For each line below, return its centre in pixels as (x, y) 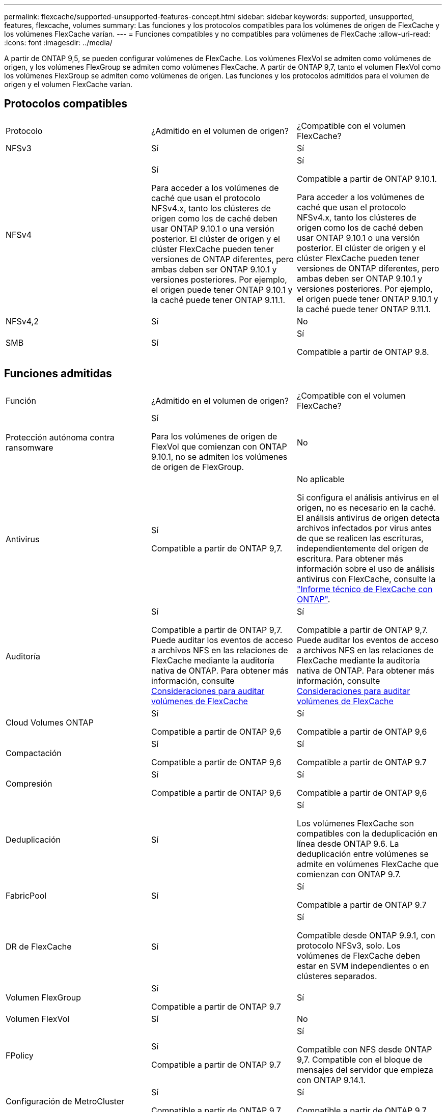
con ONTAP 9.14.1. (331, 1080)
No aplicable (320, 479)
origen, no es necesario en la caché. (366, 507)
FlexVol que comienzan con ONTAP (219, 446)
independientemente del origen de (363, 548)
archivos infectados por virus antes (364, 528)
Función (21, 400)
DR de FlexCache (39, 946)
